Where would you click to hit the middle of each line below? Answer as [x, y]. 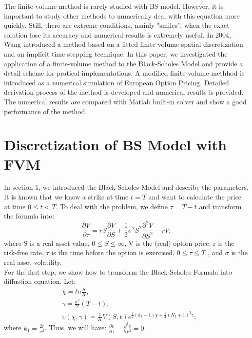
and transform [220, 206]
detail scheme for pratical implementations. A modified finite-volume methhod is [124, 73]
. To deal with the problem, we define [112, 206]
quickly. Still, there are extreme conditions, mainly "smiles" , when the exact [117, 25]
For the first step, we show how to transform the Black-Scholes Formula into [118, 271]
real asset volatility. [33, 262]
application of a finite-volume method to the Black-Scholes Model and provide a [124, 63]
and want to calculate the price [195, 197]
